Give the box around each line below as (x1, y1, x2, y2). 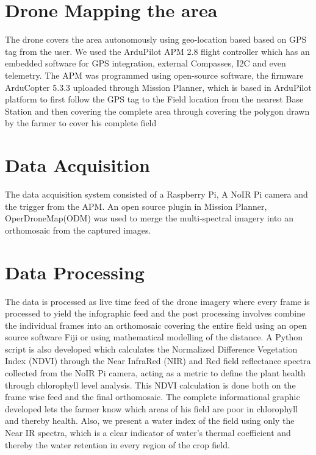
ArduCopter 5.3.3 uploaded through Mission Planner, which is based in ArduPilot (5, 81, 312, 93)
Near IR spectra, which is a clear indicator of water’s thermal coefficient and (5, 426, 291, 439)
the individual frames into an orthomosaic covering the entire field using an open (5, 318, 307, 331)
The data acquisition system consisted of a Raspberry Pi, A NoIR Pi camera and (5, 188, 308, 200)
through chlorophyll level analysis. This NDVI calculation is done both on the (5, 378, 296, 391)
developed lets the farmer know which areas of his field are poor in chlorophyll (5, 402, 298, 415)
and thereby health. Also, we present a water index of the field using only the (5, 414, 295, 427)
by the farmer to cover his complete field (5, 116, 157, 129)
